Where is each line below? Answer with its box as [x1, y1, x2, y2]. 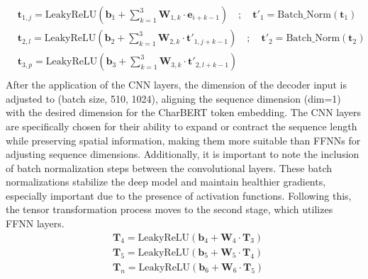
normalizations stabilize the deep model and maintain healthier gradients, [6, 174, 326, 189]
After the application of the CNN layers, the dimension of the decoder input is [6, 77, 347, 92]
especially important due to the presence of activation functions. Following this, [6, 188, 352, 203]
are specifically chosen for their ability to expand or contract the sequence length [6, 118, 357, 133]
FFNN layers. [6, 216, 65, 231]
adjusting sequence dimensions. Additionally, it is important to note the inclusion [6, 147, 359, 161]
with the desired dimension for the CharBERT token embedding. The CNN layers [6, 105, 362, 120]
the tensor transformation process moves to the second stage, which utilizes [6, 202, 333, 217]
